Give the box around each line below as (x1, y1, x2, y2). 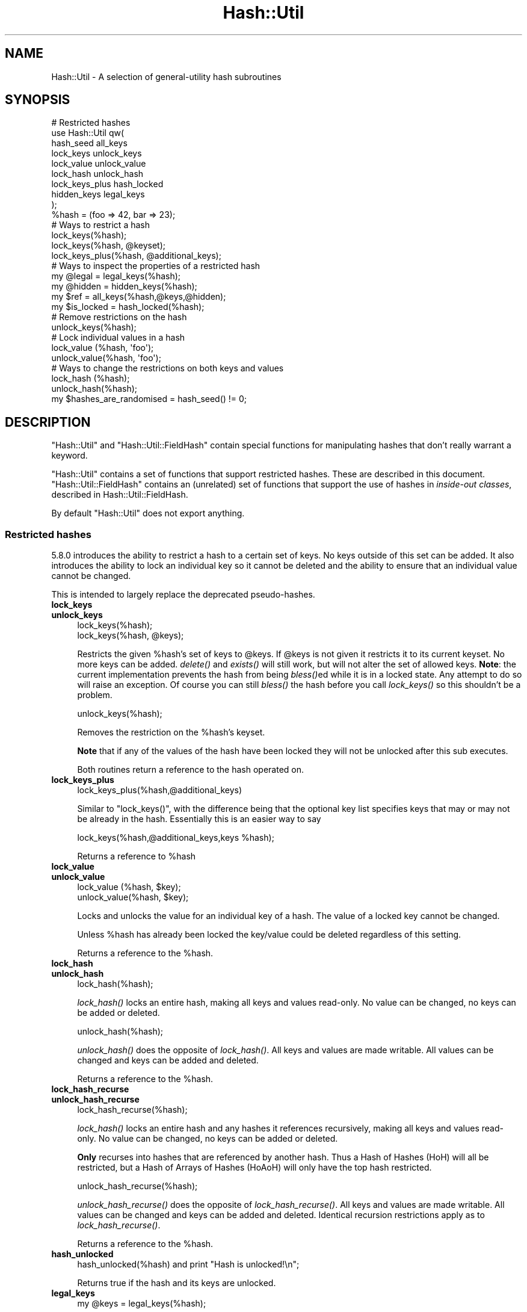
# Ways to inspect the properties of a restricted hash (51, 261, 260, 271)
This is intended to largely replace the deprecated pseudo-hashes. (51, 589, 315, 600)
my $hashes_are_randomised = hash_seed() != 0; (51, 394, 247, 404)
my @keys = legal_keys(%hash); (77, 1298, 206, 1309)
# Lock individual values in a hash (51, 332, 185, 343)
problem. (77, 690, 112, 701)
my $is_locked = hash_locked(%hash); (51, 302, 205, 312)
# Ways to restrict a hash (51, 220, 150, 231)
